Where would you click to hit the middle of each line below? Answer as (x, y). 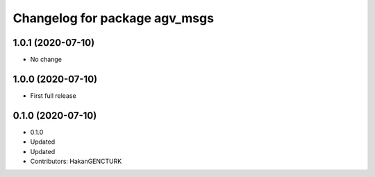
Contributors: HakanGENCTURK (76, 161)
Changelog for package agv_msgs (114, 18)
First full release (53, 95)
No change (46, 60)
